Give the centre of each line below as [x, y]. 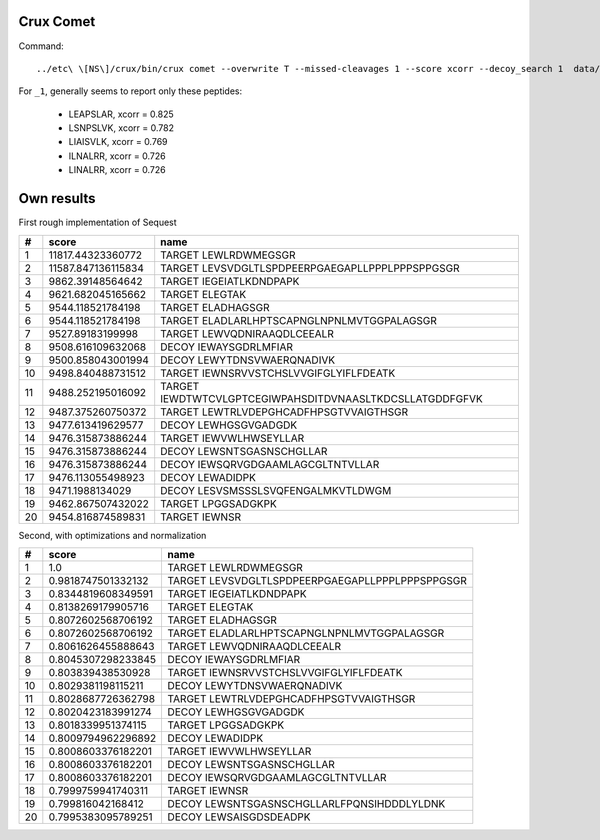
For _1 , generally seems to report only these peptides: [130, 91]
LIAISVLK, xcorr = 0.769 [118, 142]
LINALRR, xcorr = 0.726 [117, 170]
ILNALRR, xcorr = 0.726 [117, 156]
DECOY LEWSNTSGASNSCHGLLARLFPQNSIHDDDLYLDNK [306, 803]
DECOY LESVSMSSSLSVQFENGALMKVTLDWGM [276, 490]
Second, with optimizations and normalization [112, 535]
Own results [57, 198]
